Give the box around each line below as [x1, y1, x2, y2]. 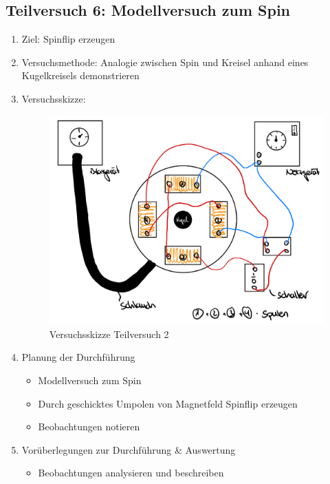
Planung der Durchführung [21, 350, 135, 364]
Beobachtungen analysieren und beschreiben [38, 465, 224, 480]
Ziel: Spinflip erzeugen [21, 32, 115, 46]
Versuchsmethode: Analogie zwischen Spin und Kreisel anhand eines [21, 54, 309, 69]
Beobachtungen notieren [38, 419, 140, 434]
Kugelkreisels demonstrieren [21, 68, 140, 83]
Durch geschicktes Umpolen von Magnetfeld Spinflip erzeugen [38, 396, 298, 410]
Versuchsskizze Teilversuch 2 [49, 326, 169, 341]
